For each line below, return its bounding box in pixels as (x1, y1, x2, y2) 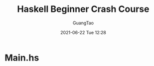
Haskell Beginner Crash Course (17, 3, 150, 15)
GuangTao (72, 20, 94, 26)
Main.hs (4, 52, 39, 63)
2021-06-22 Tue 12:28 (60, 29, 107, 35)
